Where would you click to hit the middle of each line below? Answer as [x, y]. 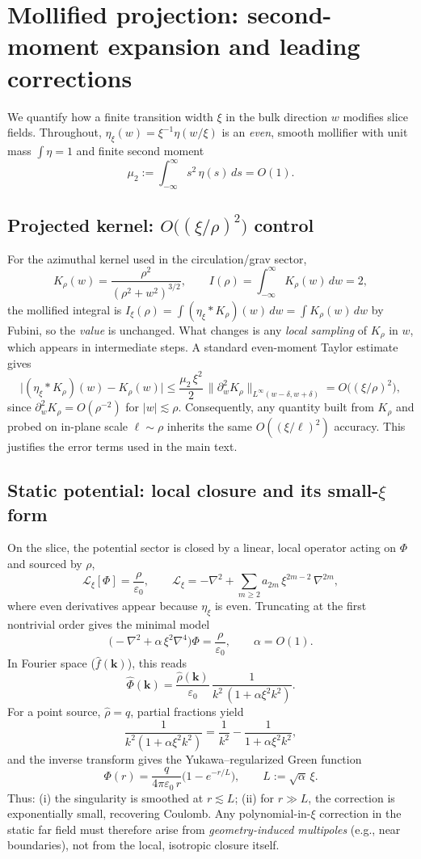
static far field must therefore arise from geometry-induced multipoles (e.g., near [204, 829]
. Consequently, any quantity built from [276, 407]
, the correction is [352, 797]
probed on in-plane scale [68, 426]
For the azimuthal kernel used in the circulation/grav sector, [157, 258]
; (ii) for [255, 797]
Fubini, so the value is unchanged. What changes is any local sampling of [187, 329]
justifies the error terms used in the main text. [122, 446]
